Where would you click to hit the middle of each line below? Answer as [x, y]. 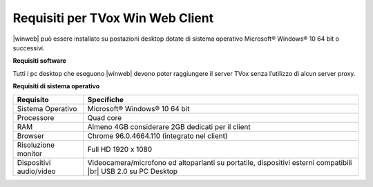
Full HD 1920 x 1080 [119, 149]
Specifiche [106, 99]
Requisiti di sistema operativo [56, 86]
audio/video [36, 171]
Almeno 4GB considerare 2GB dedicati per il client [169, 126]
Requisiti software [40, 61]
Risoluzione [36, 145]
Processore [36, 117]
